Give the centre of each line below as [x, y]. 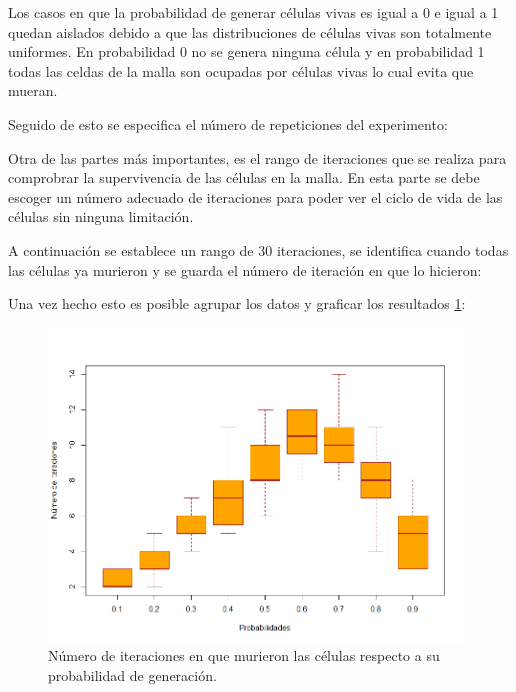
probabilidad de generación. [132, 674]
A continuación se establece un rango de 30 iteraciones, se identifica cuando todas [258, 249]
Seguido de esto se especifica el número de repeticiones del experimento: [228, 123]
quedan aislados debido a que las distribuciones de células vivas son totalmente [250, 31]
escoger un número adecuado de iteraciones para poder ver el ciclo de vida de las [255, 196]
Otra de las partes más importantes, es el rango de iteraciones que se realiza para [257, 157]
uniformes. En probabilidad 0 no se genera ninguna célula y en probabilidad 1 [246, 51]
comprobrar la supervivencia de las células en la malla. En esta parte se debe [244, 177]
